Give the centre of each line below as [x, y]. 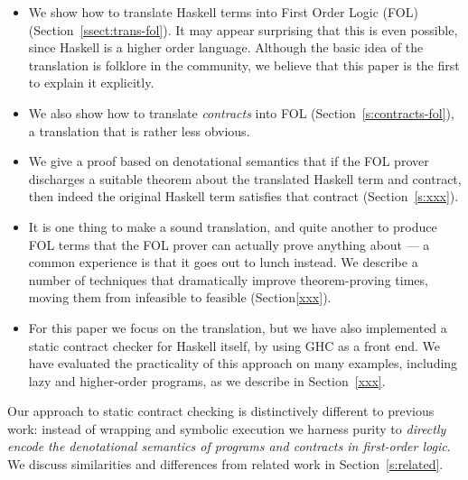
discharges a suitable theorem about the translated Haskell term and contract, [245, 178]
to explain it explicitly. [91, 83]
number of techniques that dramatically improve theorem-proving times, [228, 279]
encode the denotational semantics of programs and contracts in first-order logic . [229, 446]
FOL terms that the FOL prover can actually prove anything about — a [229, 244]
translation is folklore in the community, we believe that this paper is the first [244, 65]
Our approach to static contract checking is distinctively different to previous [221, 411]
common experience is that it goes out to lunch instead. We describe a [223, 262]
